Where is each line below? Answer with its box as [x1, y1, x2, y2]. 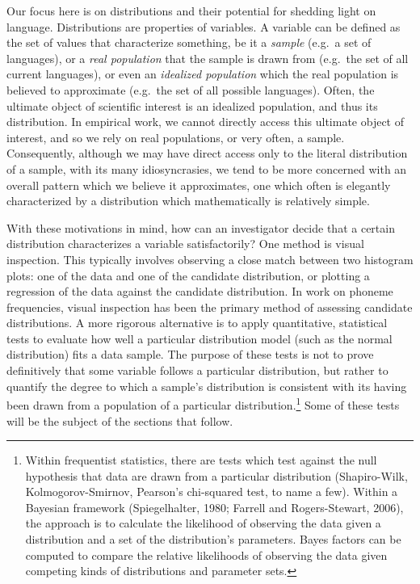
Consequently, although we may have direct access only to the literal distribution [6, 145, 408, 162]
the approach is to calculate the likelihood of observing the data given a [25, 515, 381, 531]
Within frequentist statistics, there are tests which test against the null [25, 452, 377, 468]
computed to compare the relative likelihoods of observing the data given [25, 546, 388, 563]
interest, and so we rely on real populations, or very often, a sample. [6, 128, 345, 145]
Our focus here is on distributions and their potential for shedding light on [6, 2, 376, 19]
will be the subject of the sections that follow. [6, 412, 233, 429]
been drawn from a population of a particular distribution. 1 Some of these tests [6, 394, 400, 413]
